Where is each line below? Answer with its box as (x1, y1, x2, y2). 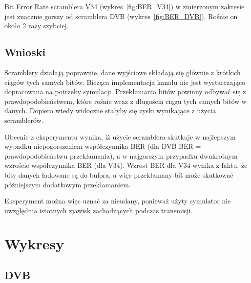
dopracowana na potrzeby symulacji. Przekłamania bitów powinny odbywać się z (4, 86, 246, 97)
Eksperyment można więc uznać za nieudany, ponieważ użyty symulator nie (4, 196, 231, 206)
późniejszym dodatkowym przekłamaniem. (4, 179, 131, 189)
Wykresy (4, 234, 64, 254)
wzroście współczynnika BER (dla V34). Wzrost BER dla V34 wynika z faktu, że (4, 160, 248, 170)
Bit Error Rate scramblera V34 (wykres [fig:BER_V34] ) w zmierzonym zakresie (4, 1, 245, 11)
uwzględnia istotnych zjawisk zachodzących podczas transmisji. (4, 205, 193, 215)
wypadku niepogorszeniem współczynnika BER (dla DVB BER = (4, 141, 201, 151)
